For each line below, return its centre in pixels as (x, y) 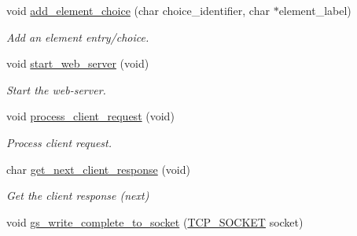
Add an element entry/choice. (78, 37)
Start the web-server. (56, 89)
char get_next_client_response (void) (98, 169)
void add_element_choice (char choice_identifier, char (138, 10)
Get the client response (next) (78, 195)
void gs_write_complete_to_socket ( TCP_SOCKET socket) (155, 221)
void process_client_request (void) (90, 116)
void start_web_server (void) (78, 63)
